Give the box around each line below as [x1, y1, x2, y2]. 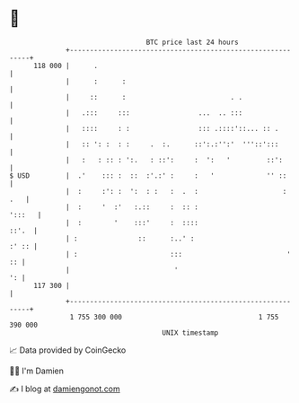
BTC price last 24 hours [145, 38, 240, 47]
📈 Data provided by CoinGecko [9, 345, 127, 355]
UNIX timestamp [162, 328, 219, 337]
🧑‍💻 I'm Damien [9, 365, 65, 376]
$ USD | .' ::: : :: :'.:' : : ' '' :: [9, 171, 287, 180]
